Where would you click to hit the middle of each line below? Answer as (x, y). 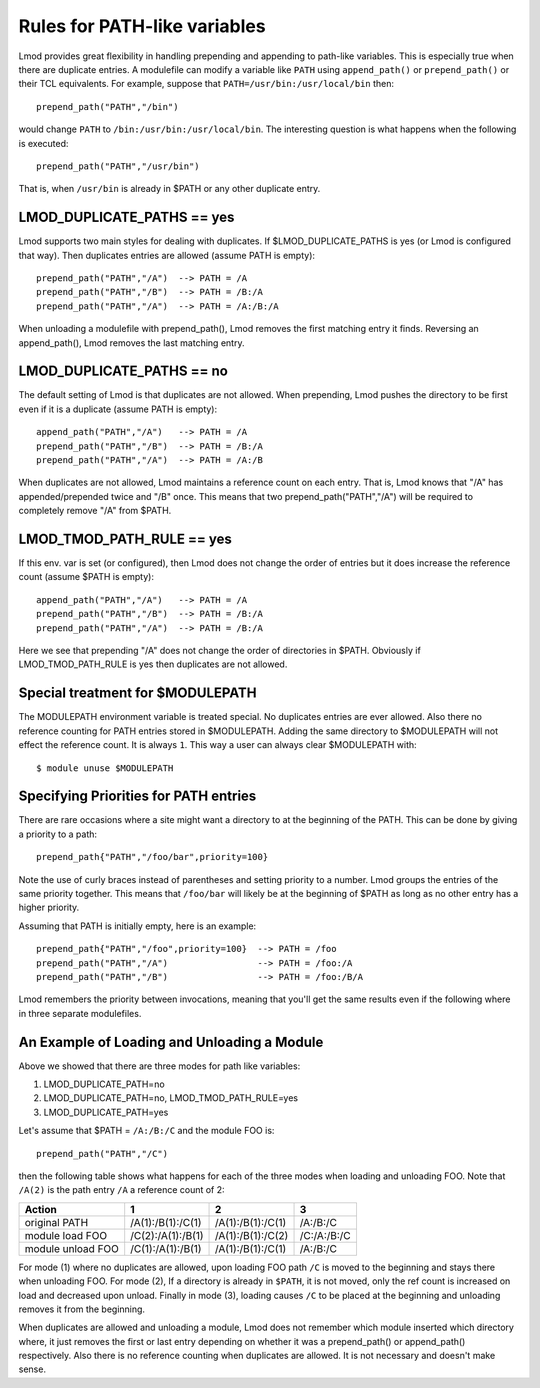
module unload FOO (72, 1248)
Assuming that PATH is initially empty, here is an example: (137, 926)
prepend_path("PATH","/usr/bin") (118, 166)
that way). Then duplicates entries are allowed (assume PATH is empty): (166, 255)
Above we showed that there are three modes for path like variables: (159, 1066)
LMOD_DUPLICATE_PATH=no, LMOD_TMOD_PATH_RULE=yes (171, 1098)
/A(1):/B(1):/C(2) (252, 1235)
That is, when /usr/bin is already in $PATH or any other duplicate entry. (169, 189)
